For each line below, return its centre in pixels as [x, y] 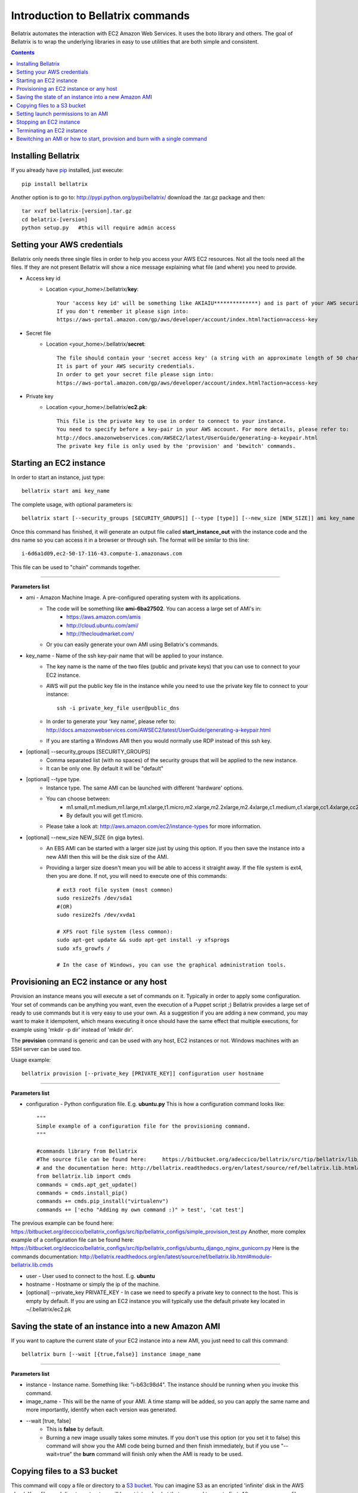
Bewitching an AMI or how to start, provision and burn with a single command [112, 139]
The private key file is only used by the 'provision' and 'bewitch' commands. [176, 446]
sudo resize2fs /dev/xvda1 [96, 915]
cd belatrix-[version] [55, 219]
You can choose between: [78, 799]
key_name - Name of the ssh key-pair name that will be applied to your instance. [125, 655]
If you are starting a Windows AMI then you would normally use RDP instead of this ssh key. [159, 741]
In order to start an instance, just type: [58, 477]
